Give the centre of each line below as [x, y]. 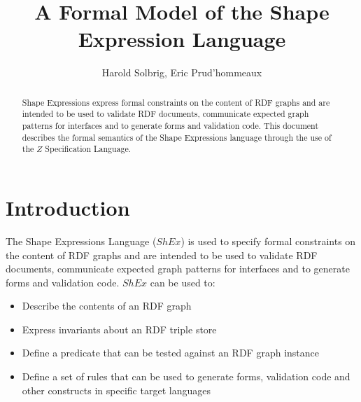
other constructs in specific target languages [116, 390]
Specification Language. [88, 149]
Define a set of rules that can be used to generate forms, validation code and [186, 376]
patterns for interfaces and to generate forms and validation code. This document [170, 126]
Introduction [68, 207]
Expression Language [182, 39]
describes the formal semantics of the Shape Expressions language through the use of [177, 137]
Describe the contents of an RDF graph [107, 306]
